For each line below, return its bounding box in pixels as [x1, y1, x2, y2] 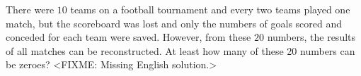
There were [6, 2, 55, 16]
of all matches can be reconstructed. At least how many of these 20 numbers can [6, 43, 355, 58]
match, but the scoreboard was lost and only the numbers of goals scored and [6, 15, 343, 30]
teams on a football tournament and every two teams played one [70, 2, 350, 16]
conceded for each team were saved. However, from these [6, 30, 251, 44]
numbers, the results [267, 30, 356, 44]
